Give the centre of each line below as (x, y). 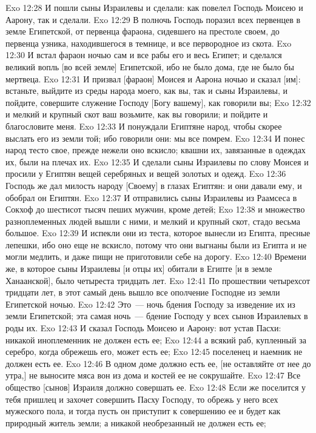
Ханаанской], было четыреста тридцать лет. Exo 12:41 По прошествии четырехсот (158, 280)
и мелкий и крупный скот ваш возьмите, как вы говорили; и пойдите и (137, 114)
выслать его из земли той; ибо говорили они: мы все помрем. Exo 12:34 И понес (155, 138)
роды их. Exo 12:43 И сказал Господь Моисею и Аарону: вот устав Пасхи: (143, 328)
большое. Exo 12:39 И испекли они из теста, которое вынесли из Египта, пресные (158, 233)
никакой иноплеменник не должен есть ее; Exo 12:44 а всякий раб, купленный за (156, 339)
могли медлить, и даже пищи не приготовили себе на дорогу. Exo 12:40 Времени (156, 256)
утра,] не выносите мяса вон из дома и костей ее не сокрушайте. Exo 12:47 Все (153, 375)
